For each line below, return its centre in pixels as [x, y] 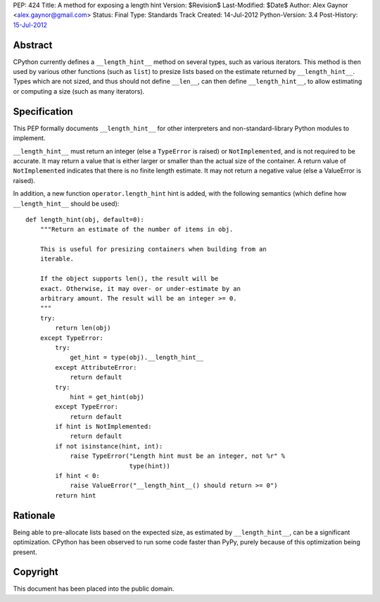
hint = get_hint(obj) [107, 397]
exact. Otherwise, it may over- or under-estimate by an [140, 288]
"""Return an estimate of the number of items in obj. [137, 230]
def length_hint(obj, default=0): [85, 219]
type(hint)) [150, 466]
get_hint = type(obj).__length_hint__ [137, 358]
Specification [43, 112]
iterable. [57, 259]
